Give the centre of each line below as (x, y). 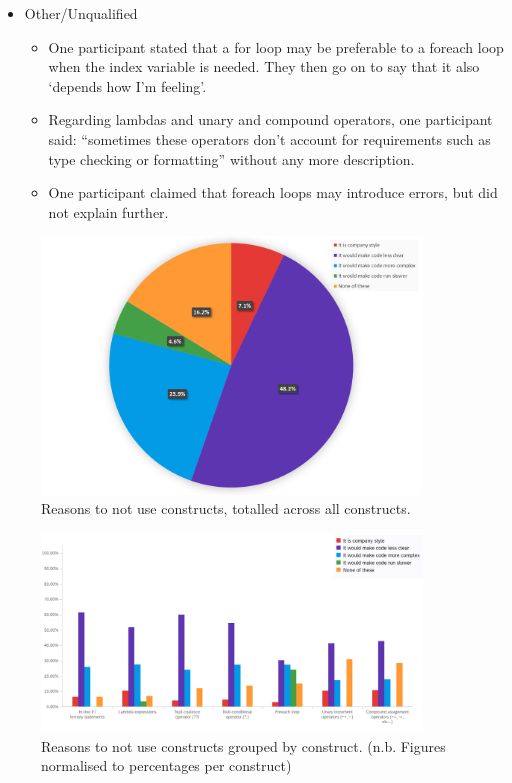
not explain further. (108, 211)
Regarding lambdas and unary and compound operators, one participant (270, 119)
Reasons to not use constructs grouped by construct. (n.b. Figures (243, 745)
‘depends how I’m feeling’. (127, 85)
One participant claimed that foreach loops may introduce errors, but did (273, 192)
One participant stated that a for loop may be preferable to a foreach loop (276, 46)
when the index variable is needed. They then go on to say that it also (264, 66)
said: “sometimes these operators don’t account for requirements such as (269, 138)
